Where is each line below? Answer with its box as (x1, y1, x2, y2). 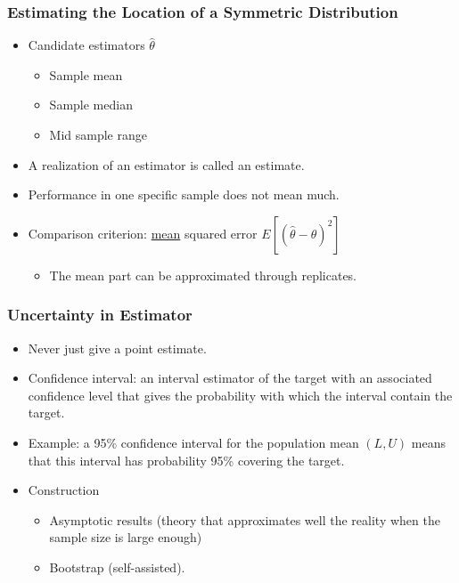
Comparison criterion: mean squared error (28, 223, 258, 242)
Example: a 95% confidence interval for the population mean (28, 433, 359, 451)
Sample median (49, 95, 133, 114)
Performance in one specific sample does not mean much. (28, 185, 340, 204)
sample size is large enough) (49, 528, 202, 547)
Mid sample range (49, 126, 147, 143)
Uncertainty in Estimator (7, 304, 193, 326)
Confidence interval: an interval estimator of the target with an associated (28, 368, 432, 387)
